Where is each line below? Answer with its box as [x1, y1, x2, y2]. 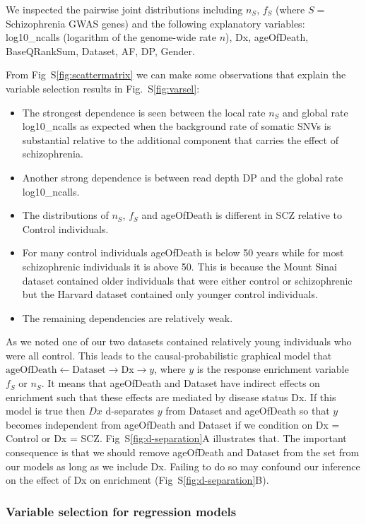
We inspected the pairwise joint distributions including [6, 2, 243, 16]
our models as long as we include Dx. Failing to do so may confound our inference [6, 458, 360, 473]
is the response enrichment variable [196, 362, 349, 376]
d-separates [105, 403, 155, 418]
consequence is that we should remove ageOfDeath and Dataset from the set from [6, 445, 360, 460]
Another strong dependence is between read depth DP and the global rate [22, 169, 343, 184]
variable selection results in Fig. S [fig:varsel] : [6, 81, 200, 95]
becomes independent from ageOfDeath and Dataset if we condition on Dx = [6, 417, 340, 431]
